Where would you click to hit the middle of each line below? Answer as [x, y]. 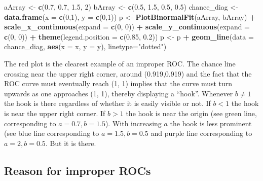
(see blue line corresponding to [52, 133]
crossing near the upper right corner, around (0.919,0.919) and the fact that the [128, 73]
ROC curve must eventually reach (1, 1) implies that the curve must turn [118, 83]
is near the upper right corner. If [55, 113]
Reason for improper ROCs [78, 170]
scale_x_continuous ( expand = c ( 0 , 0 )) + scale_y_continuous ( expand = [127, 27]
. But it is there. [71, 143]
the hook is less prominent [211, 123]
